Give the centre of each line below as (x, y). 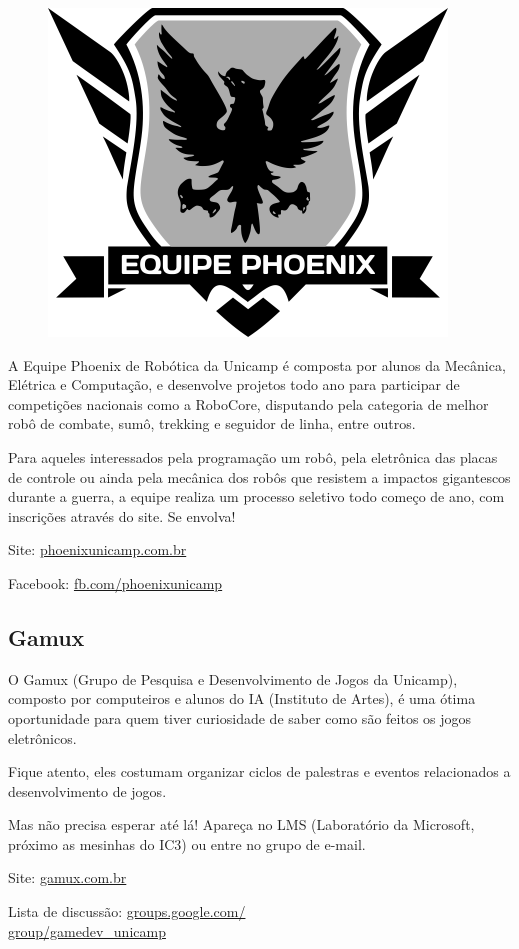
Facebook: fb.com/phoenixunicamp (115, 582)
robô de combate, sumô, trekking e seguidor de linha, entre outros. (212, 423)
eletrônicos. (42, 737)
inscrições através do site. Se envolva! (122, 515)
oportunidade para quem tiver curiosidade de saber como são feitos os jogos (240, 717)
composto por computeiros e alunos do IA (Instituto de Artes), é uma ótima (242, 698)
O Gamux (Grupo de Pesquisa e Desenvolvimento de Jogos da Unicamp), (233, 678)
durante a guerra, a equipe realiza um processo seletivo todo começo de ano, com (256, 496)
